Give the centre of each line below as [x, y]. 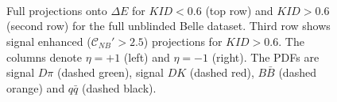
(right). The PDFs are [265, 57]
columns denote [44, 57]
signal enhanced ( [49, 41]
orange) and [36, 87]
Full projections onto [57, 10]
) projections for [183, 41]
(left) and [147, 57]
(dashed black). [119, 87]
